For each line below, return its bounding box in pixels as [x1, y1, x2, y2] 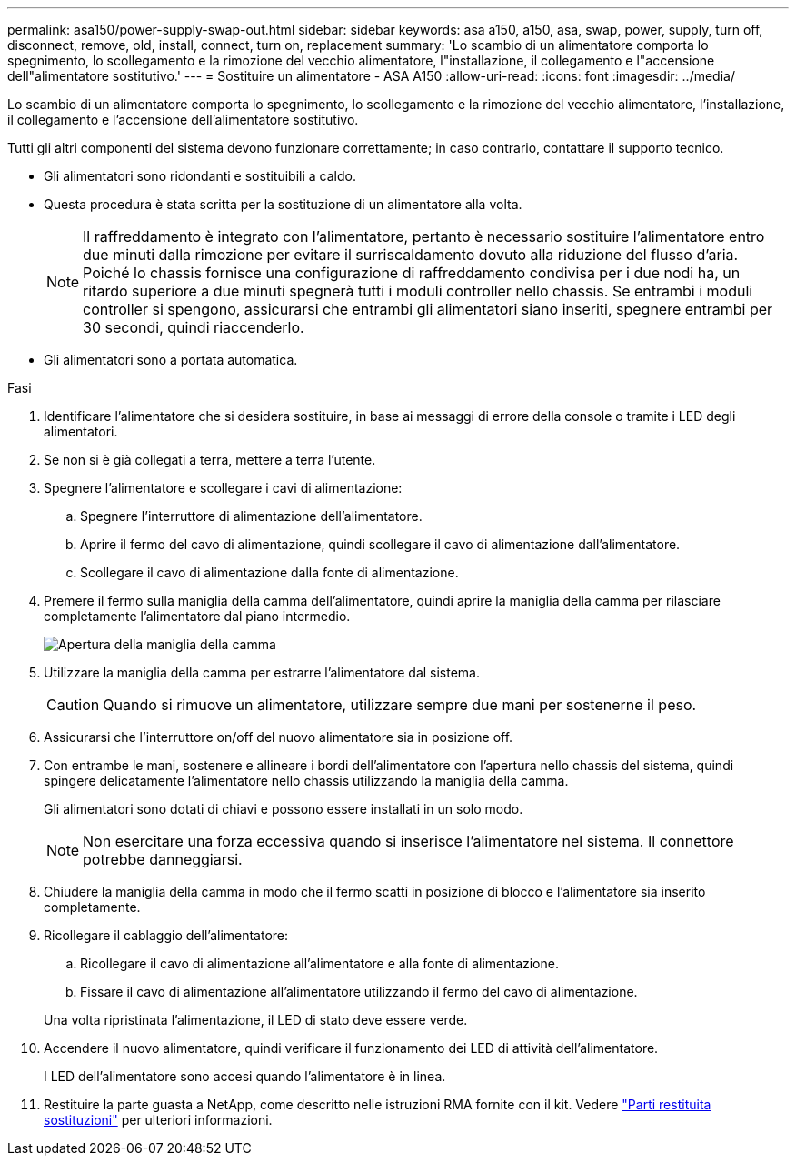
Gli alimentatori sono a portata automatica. [44, 352, 298, 367]
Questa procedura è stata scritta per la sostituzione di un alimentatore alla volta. [44, 196, 522, 212]
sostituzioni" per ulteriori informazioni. [44, 1112, 273, 1128]
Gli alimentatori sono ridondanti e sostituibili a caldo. [44, 168, 356, 184]
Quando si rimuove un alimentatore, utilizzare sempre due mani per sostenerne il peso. [103, 696, 697, 714]
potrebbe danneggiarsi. [83, 850, 243, 868]
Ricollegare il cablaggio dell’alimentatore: [44, 927, 289, 943]
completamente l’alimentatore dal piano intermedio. [44, 608, 351, 624]
